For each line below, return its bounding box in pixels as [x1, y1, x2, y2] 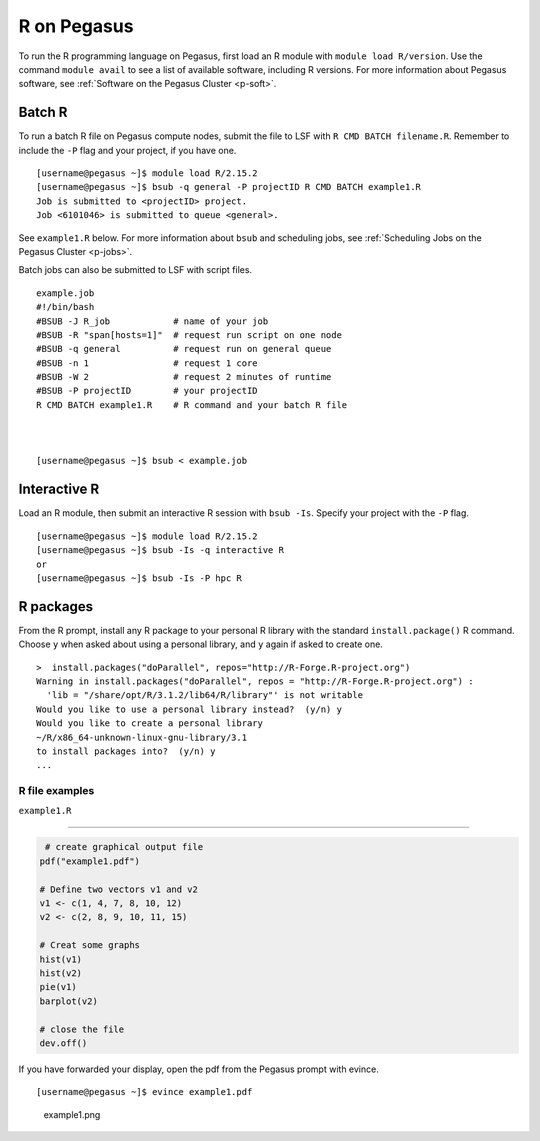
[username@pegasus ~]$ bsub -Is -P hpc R [36, 572, 242, 584]
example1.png [43, 1108, 101, 1120]
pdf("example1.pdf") [39, 855, 140, 867]
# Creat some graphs [39, 940, 140, 951]
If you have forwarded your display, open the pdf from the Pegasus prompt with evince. [18, 1063, 379, 1075]
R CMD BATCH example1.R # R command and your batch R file [36, 399, 348, 410]
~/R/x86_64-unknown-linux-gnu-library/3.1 [36, 731, 248, 743]
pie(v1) [39, 981, 77, 993]
